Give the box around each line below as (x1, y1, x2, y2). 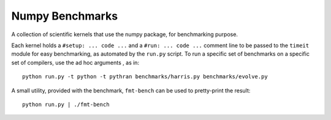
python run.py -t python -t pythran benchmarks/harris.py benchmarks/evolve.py (22, 73, 268, 80)
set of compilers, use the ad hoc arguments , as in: (11, 59, 140, 66)
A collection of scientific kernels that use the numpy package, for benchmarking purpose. (11, 31, 238, 38)
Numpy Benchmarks (11, 9, 118, 23)
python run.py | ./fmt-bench (22, 101, 110, 108)
